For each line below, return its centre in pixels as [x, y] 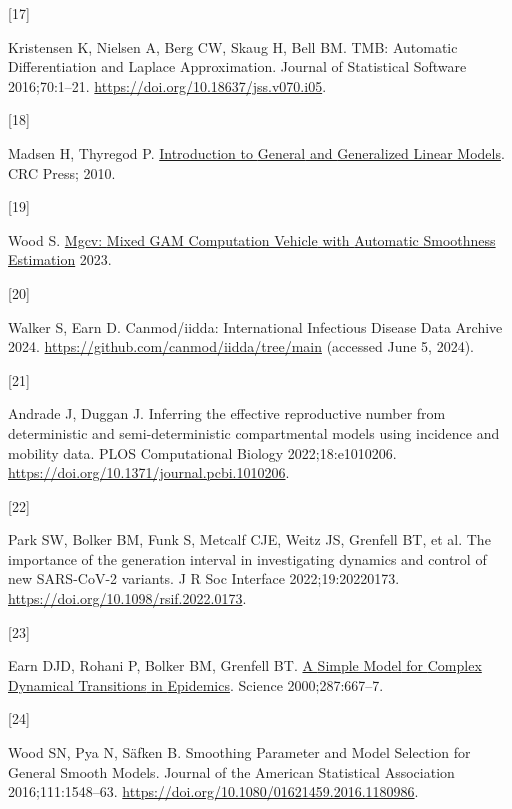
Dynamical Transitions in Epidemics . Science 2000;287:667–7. [196, 684]
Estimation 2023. [60, 259]
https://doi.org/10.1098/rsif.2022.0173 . [127, 598]
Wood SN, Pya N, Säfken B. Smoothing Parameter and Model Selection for [239, 752]
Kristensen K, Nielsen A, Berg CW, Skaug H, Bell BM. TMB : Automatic [233, 46]
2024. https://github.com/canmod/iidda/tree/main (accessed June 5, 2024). [241, 346]
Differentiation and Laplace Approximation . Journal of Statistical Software [237, 66]
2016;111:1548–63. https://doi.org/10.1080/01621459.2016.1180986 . [213, 791]
